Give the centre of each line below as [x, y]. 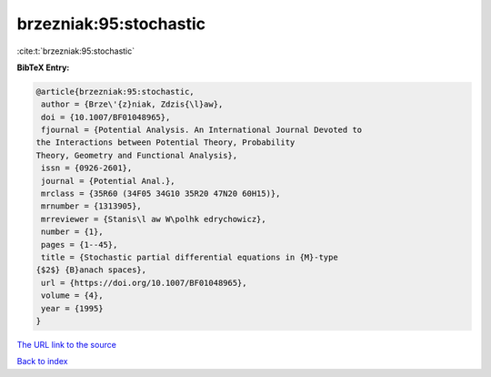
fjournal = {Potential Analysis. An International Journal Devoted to [202, 130]
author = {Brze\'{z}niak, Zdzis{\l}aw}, [132, 104]
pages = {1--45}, [80, 245]
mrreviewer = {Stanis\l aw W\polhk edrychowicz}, [154, 219]
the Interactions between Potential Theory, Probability [165, 143]
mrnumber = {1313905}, [92, 206]
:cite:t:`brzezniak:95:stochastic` [76, 51]
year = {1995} [72, 308]
